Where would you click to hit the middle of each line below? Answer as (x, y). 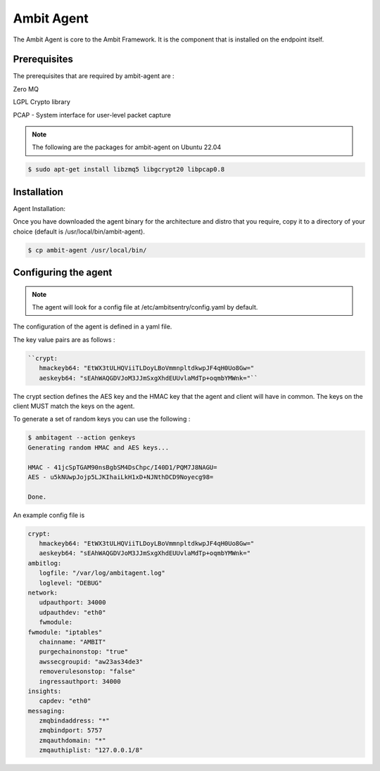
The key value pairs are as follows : (64, 339)
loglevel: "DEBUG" (71, 583)
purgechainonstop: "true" (84, 652)
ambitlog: (45, 563)
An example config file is (49, 515)
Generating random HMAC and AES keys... (98, 447)
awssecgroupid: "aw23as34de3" (91, 662)
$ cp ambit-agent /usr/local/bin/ (87, 250)
